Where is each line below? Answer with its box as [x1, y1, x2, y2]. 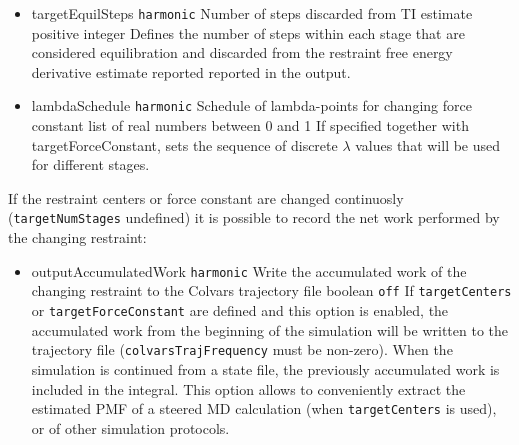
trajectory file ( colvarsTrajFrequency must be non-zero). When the [31, 339, 453, 360]
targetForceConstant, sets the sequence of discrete [31, 134, 338, 155]
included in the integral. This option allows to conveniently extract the [31, 378, 466, 399]
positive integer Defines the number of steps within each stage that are [31, 22, 465, 43]
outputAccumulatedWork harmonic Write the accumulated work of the [31, 260, 467, 281]
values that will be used [355, 134, 501, 155]
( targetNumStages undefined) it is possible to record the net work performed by [8, 207, 500, 228]
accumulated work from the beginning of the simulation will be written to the [31, 319, 509, 340]
